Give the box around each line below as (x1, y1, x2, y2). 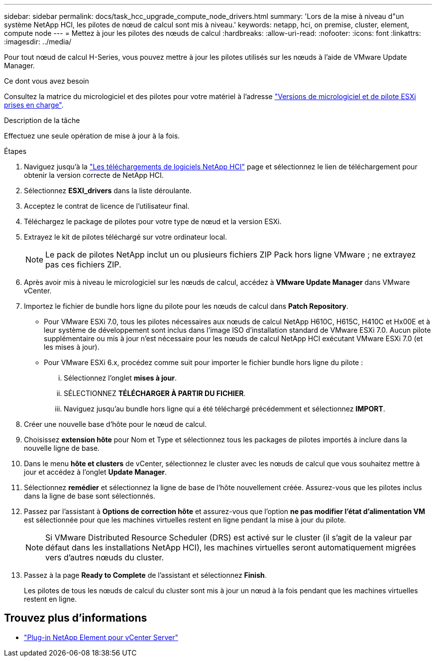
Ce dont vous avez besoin (4, 77, 89, 85)
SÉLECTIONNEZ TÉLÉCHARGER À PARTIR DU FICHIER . (64, 389, 246, 397)
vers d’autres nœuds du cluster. (45, 552, 164, 562)
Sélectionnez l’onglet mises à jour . (64, 374, 177, 382)
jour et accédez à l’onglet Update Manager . (24, 468, 167, 476)
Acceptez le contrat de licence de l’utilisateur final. (24, 202, 190, 210)
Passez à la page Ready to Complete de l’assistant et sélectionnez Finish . (24, 571, 267, 579)
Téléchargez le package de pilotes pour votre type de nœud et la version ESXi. (24, 217, 282, 226)
